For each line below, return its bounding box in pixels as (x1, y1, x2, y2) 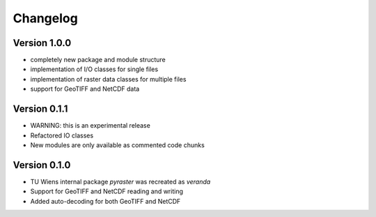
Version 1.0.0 (13, 37, 72, 49)
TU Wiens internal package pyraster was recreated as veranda (30, 177, 211, 186)
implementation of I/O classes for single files (30, 65, 159, 73)
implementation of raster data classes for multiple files (30, 75, 187, 83)
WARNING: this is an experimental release (30, 121, 151, 130)
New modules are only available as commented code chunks (30, 140, 205, 149)
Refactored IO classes (30, 131, 94, 140)
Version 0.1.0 (13, 159, 71, 171)
